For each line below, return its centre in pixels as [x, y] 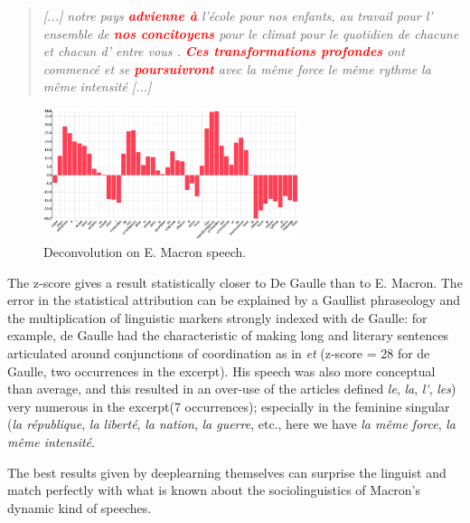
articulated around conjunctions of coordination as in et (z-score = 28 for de [219, 353]
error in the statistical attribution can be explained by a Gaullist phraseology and [234, 300]
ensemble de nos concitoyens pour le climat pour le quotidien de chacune [251, 33]
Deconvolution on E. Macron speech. [145, 252]
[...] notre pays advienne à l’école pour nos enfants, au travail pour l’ [238, 15]
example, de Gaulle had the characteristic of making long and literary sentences [228, 335]
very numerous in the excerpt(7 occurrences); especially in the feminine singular [229, 406]
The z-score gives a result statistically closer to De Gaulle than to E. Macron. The [235, 282]
